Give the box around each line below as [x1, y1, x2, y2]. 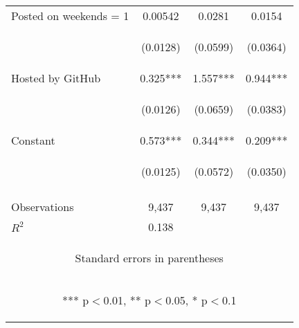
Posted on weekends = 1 [11, 8, 129, 24]
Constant [11, 132, 55, 148]
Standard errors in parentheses [75, 250, 224, 266]
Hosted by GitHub [11, 70, 101, 86]
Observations [11, 199, 74, 215]
